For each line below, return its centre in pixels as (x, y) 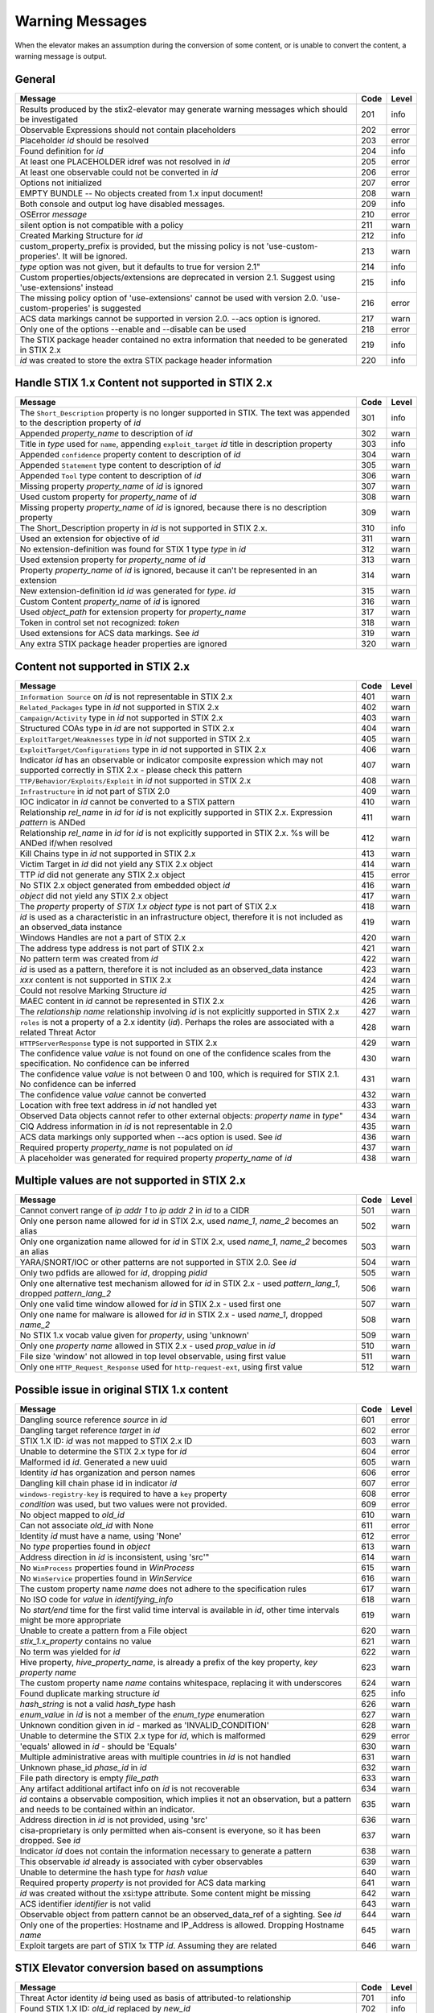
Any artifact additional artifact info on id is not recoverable (130, 1788)
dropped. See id (50, 1840)
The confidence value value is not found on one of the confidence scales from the (175, 1053)
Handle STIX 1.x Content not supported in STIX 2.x (143, 383)
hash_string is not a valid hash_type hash (98, 1704)
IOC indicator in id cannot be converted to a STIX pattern (127, 801)
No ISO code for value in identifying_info (96, 1599)
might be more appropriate (70, 1620)
